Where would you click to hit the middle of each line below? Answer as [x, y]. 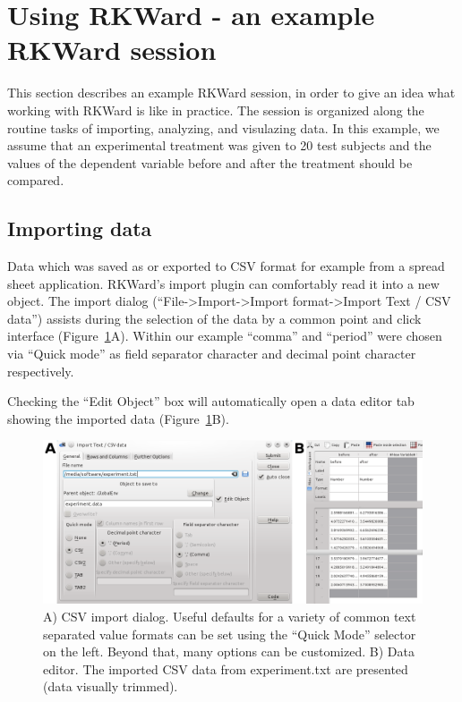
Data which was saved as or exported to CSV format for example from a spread [226, 266]
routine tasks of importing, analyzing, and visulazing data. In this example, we [223, 127]
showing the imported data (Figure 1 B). [118, 418]
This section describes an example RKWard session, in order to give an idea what [231, 93]
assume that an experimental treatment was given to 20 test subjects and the [219, 145]
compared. [36, 180]
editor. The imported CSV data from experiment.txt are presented [226, 668]
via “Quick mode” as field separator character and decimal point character [212, 354]
